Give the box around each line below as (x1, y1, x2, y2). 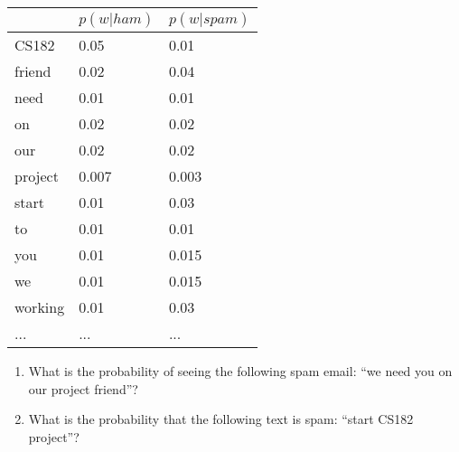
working (14, 297, 65, 317)
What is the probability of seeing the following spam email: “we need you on (28, 362, 453, 380)
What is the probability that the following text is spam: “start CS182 (28, 410, 414, 428)
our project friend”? (28, 379, 138, 398)
